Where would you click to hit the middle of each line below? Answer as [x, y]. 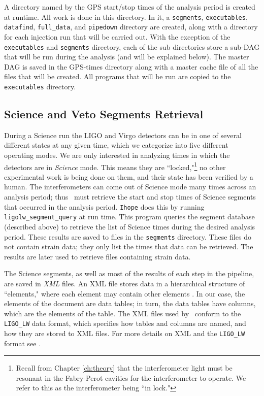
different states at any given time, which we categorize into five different [116, 145]
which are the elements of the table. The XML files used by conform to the [123, 313]
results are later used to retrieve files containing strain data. [97, 256]
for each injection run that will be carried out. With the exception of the [117, 36]
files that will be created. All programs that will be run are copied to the [118, 76]
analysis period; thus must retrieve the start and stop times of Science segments [130, 197]
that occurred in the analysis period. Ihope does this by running [104, 206]
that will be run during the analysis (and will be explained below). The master [127, 57]
